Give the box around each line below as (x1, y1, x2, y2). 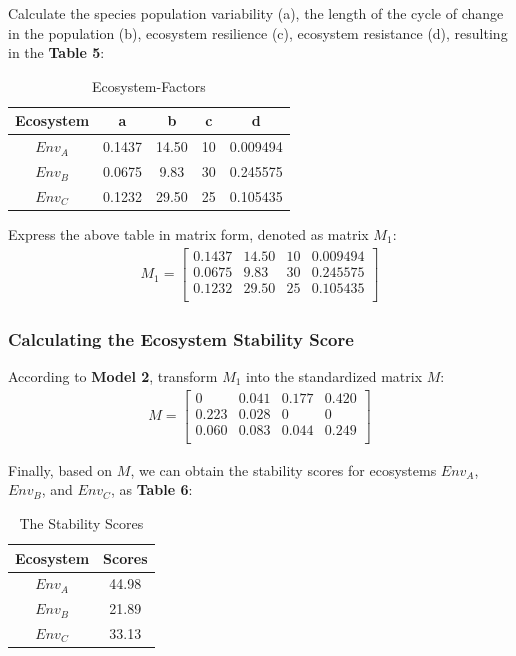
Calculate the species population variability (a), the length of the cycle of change (8, 3, 504, 23)
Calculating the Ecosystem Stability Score (8, 326, 354, 351)
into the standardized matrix (246, 365, 423, 386)
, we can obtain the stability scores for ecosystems (130, 459, 437, 480)
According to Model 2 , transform (8, 365, 218, 386)
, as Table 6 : (110, 479, 193, 500)
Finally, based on (8, 459, 113, 480)
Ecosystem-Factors (91, 75, 206, 96)
